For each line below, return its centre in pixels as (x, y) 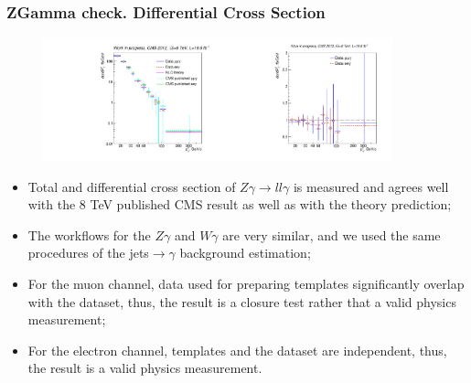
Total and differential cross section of (132, 186)
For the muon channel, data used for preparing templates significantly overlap (246, 284)
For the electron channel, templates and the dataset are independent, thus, (237, 350)
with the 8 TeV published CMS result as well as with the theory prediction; (240, 204)
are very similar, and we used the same (332, 234)
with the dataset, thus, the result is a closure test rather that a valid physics (242, 301)
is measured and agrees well (371, 186)
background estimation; (245, 253)
